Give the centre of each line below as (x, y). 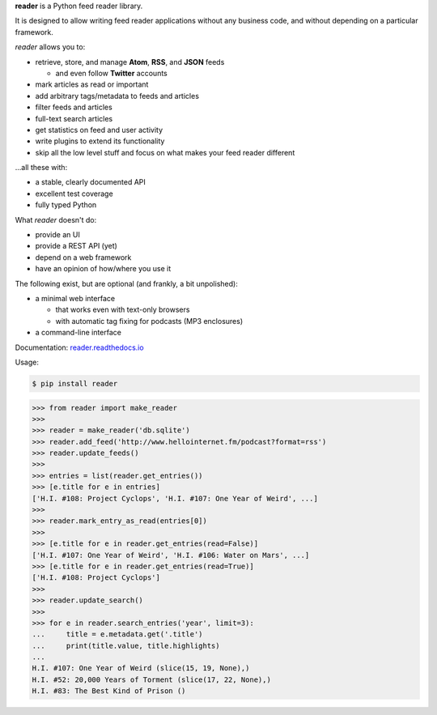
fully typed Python (66, 205)
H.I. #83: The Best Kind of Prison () (109, 691)
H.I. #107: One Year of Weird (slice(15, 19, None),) (141, 668)
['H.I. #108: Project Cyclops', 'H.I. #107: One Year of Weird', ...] (175, 498)
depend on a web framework (83, 257)
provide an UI (57, 235)
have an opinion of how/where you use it (103, 269)
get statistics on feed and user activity (99, 130)
